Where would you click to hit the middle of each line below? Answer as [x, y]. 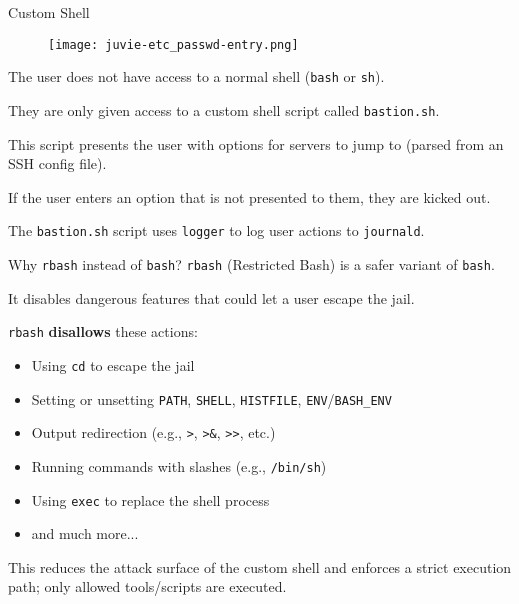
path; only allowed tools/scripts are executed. [147, 586]
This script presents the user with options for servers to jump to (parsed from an [256, 143]
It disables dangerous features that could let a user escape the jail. [211, 297]
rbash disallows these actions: [103, 331]
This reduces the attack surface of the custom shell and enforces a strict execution [260, 566]
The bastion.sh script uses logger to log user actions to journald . [216, 230]
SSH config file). [57, 163]
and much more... [85, 533]
